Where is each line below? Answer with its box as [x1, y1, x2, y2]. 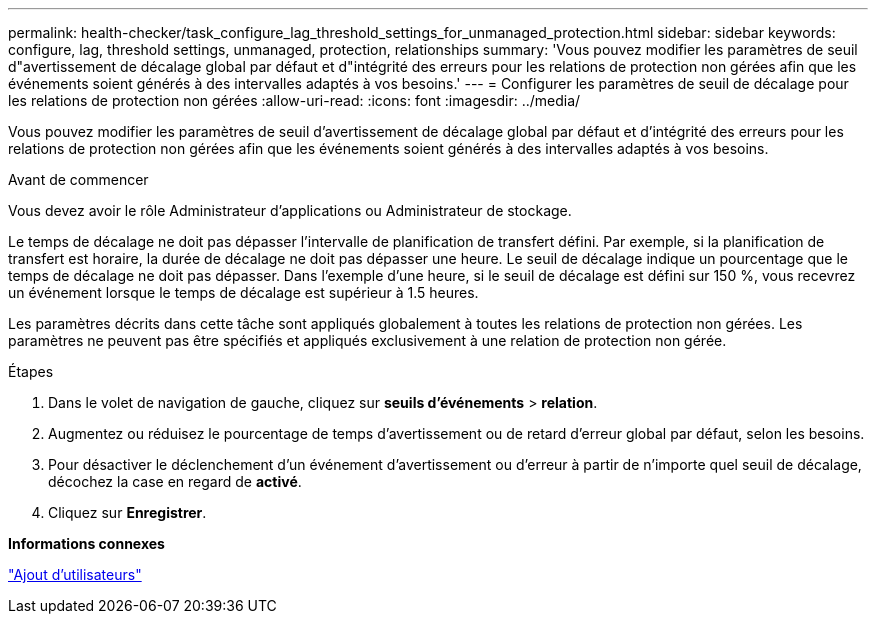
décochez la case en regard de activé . [48, 473, 302, 490]
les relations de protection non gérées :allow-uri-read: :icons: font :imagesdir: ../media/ [8, 92, 581, 109]
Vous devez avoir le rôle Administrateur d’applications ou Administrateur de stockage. [8, 202, 572, 219]
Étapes [8, 363, 54, 380]
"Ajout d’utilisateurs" [8, 566, 142, 583]
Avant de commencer [8, 171, 149, 188]
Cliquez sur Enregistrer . [48, 504, 207, 521]
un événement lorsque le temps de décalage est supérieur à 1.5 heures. [8, 284, 479, 301]
